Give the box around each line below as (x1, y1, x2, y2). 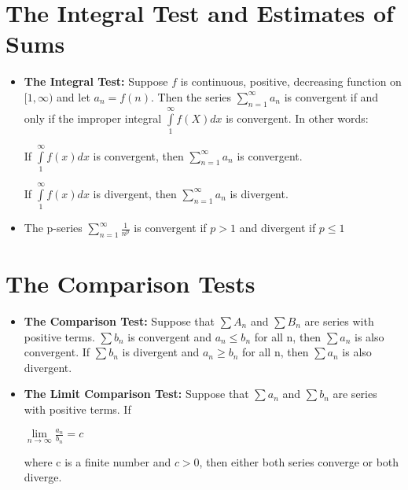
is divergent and (122, 344, 200, 360)
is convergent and (127, 328, 211, 344)
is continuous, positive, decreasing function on (180, 73, 402, 90)
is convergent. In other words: (226, 109, 369, 126)
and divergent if (239, 219, 316, 236)
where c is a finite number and (24, 453, 171, 470)
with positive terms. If (24, 400, 131, 417)
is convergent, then (93, 147, 184, 164)
